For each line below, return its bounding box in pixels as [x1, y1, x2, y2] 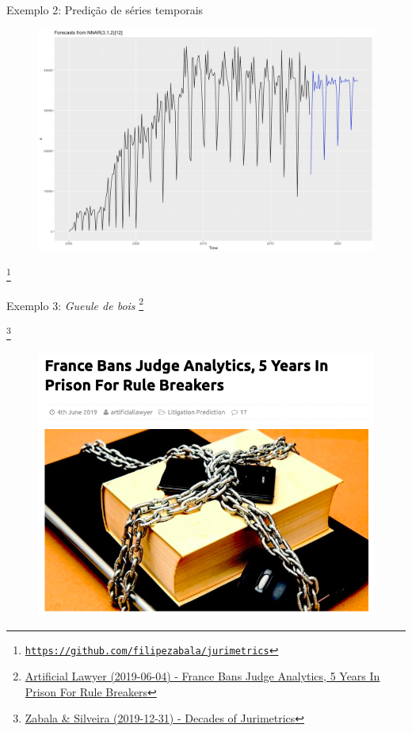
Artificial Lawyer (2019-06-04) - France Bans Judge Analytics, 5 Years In [25, 668, 380, 684]
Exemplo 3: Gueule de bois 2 [6, 294, 144, 313]
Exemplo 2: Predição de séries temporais [6, 2, 204, 17]
